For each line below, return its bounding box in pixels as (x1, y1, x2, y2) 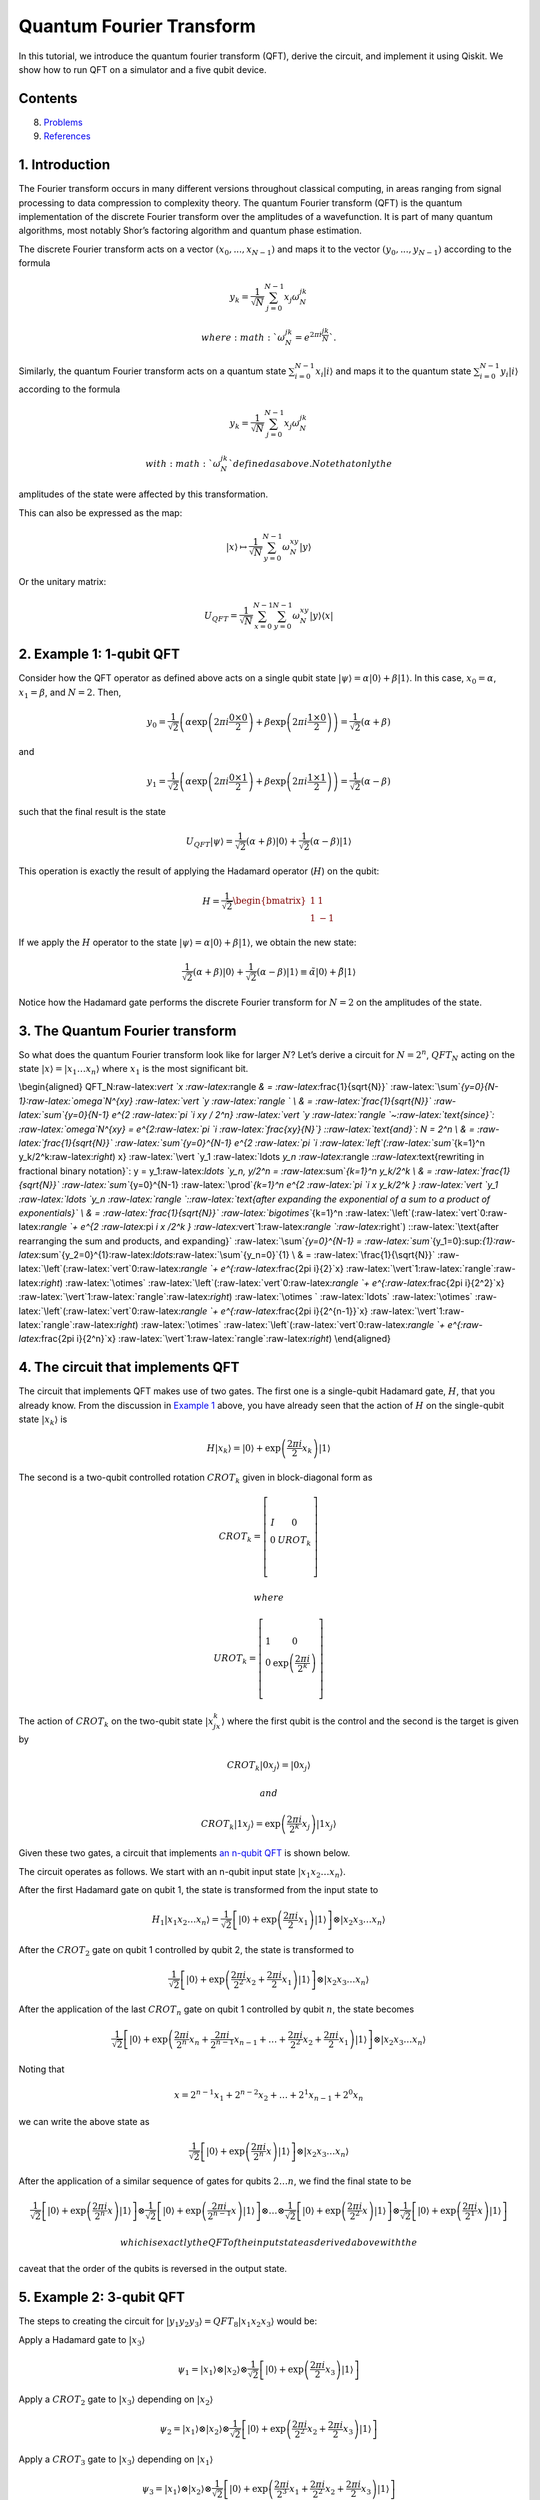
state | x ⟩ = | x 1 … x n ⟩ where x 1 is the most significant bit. (18, 1062, 249, 1077)
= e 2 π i (295, 330, 323, 343)
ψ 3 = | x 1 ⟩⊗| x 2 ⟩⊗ (141, 2483, 212, 2497)
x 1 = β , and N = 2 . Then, (18, 686, 122, 700)
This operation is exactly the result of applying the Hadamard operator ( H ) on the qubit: (18, 865, 380, 877)
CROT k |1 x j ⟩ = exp (200, 1818, 281, 1832)
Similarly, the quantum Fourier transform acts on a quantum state (18, 365, 287, 377)
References (43, 130, 91, 142)
